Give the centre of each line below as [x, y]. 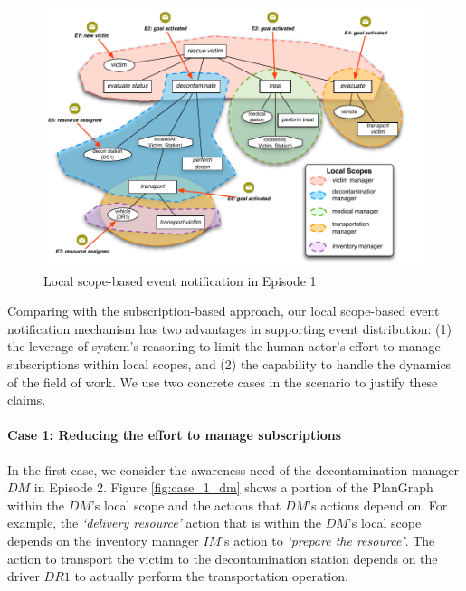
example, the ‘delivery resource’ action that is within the [164, 523]
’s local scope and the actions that [186, 505]
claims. [27, 400]
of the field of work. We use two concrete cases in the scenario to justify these [223, 381]
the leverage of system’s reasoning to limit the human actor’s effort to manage [224, 346]
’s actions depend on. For [378, 505]
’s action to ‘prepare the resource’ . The [328, 540]
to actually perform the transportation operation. [211, 576]
